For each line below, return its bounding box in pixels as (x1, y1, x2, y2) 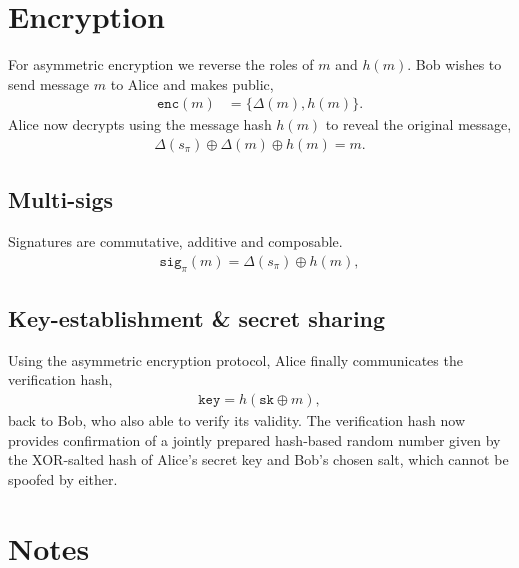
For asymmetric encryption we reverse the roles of (8, 54, 314, 75)
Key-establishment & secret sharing (8, 302, 386, 333)
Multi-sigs (8, 184, 114, 215)
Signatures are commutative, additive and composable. (8, 231, 343, 252)
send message (8, 73, 90, 94)
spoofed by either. (8, 468, 118, 489)
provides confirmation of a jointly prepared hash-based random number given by (8, 429, 501, 450)
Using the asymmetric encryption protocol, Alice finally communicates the (8, 349, 463, 370)
